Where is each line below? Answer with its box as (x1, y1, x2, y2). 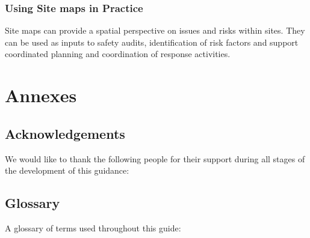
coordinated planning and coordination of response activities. (5, 47, 231, 60)
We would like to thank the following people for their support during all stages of (5, 152, 305, 165)
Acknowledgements (5, 124, 125, 142)
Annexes (5, 83, 77, 108)
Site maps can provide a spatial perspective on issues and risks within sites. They (5, 24, 305, 37)
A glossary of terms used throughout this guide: (5, 221, 181, 234)
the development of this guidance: (5, 164, 129, 177)
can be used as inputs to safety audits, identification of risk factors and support (5, 35, 299, 48)
